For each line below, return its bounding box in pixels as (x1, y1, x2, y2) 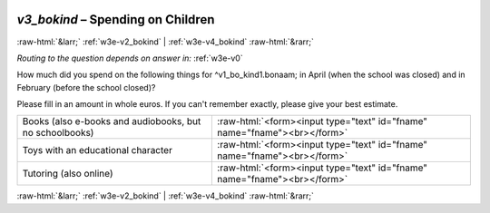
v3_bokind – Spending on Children (16, 12, 215, 27)
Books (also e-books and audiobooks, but (22, 115, 201, 128)
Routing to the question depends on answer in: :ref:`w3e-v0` (16, 53, 244, 63)
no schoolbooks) (22, 127, 94, 140)
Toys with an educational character (22, 144, 172, 157)
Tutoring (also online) (22, 168, 113, 180)
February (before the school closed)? (16, 82, 156, 92)
